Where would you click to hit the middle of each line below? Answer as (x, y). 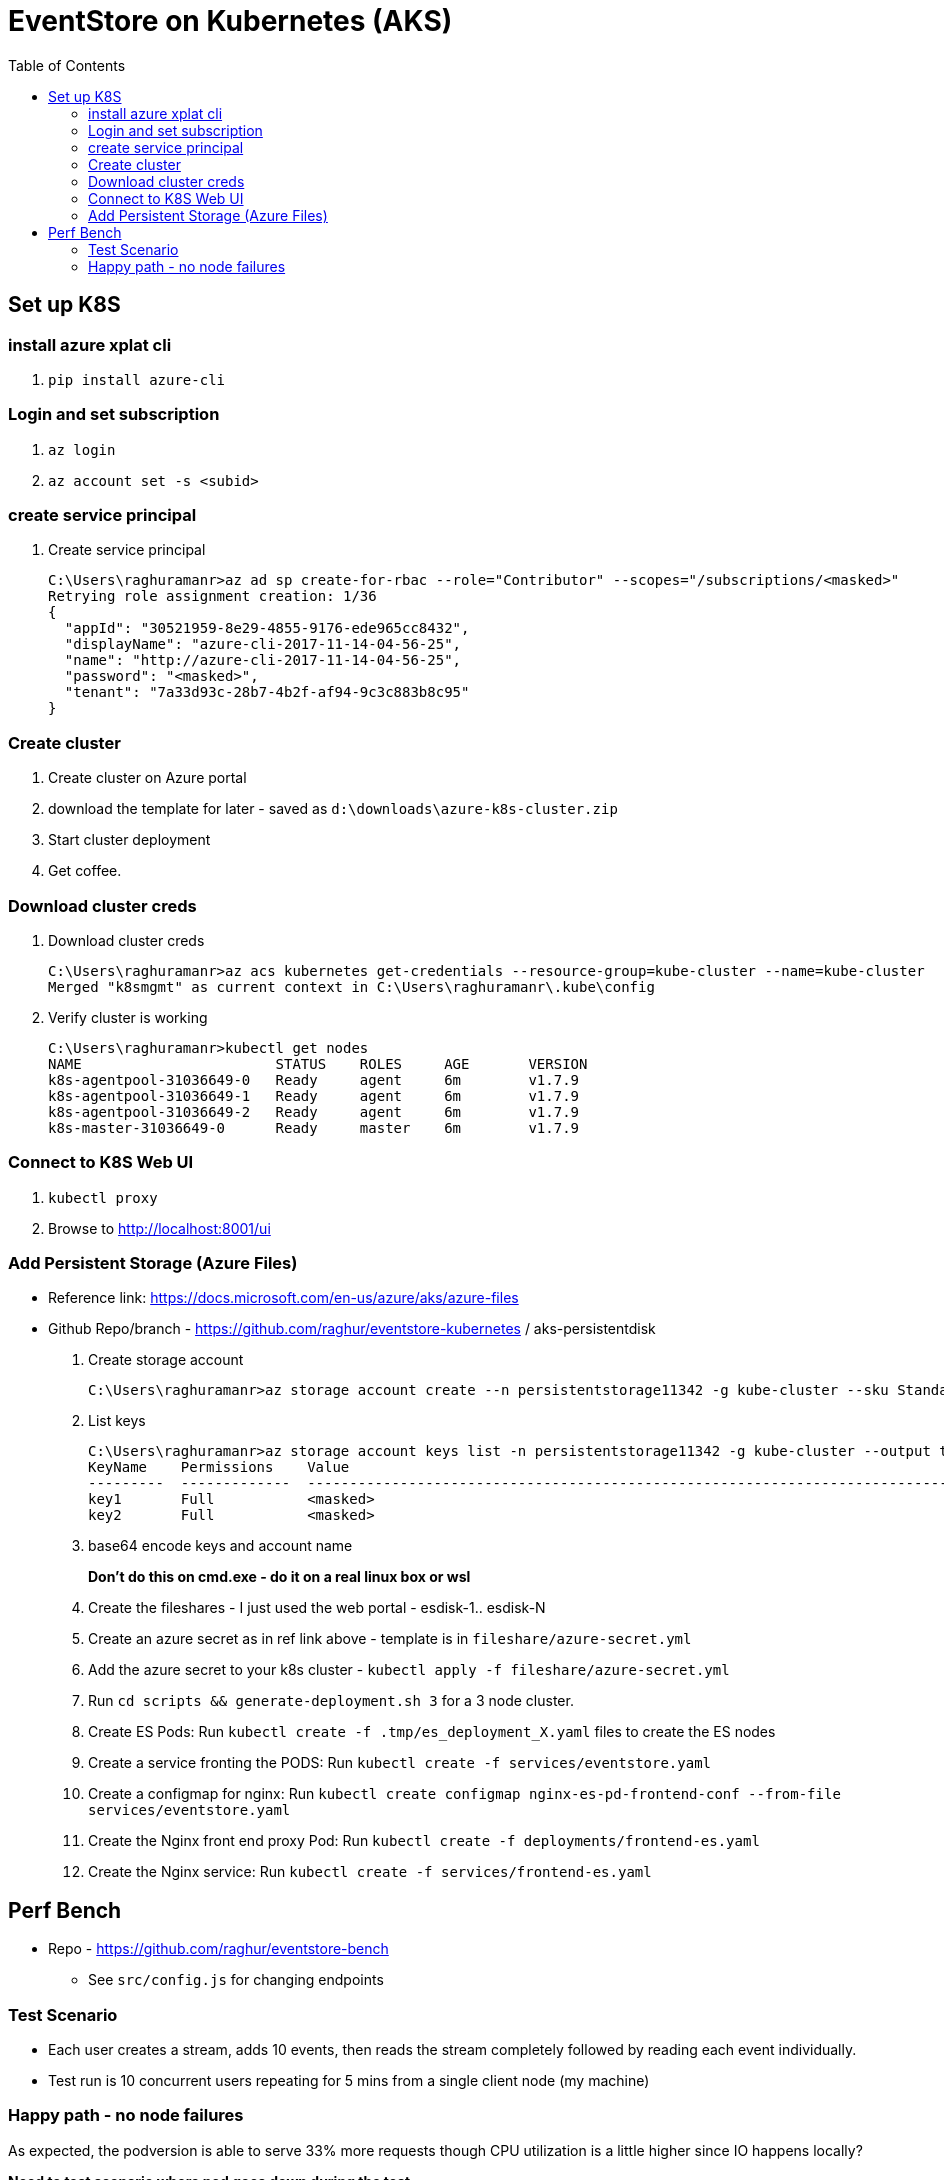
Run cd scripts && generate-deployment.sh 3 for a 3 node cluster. (331, 1701)
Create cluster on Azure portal (147, 778)
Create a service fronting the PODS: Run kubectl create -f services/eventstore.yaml (399, 1763)
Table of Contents (67, 65)
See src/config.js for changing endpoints (236, 1980)
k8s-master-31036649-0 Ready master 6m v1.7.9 (314, 1127)
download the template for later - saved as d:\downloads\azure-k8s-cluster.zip (333, 809)
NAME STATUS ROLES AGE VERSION (318, 1063)
